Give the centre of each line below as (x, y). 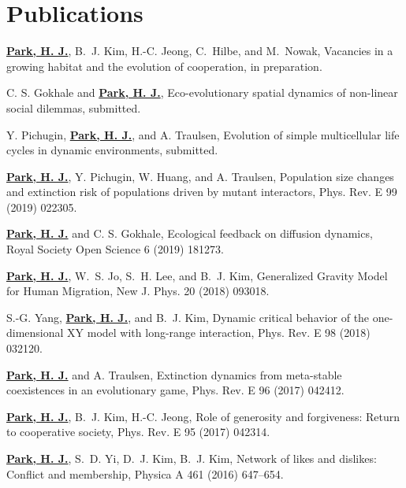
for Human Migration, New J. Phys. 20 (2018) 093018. (138, 291)
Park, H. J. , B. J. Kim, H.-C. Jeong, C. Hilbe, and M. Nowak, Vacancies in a (200, 51)
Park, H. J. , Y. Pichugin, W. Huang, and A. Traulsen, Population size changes (200, 176)
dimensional (35, 333)
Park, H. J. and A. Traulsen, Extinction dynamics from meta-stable (174, 374)
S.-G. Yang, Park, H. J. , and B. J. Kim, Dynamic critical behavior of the (188, 317)
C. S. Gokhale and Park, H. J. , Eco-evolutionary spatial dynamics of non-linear (202, 92)
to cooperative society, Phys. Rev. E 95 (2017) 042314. (138, 432)
